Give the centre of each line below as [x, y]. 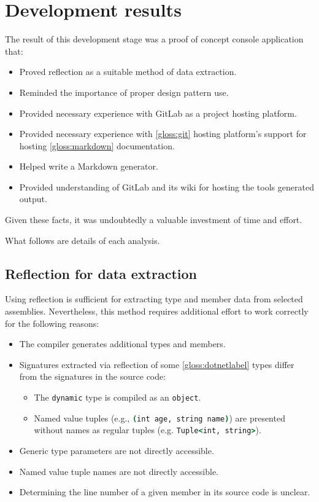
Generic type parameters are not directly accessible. [117, 450]
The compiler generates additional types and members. [122, 344]
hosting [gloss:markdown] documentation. [97, 145]
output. [33, 199]
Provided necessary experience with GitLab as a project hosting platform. [158, 113]
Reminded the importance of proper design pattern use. [124, 92]
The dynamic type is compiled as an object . [117, 397]
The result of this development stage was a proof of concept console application [154, 39]
